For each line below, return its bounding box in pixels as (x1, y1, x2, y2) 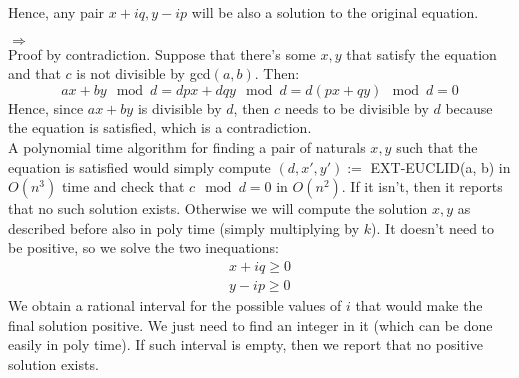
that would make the (355, 295, 483, 315)
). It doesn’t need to (371, 217, 495, 238)
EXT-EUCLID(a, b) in (370, 156, 511, 177)
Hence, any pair (8, 2, 105, 22)
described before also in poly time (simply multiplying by (8, 217, 360, 238)
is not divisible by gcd (76, 63, 211, 84)
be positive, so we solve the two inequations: (8, 237, 279, 258)
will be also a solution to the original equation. (191, 2, 479, 22)
